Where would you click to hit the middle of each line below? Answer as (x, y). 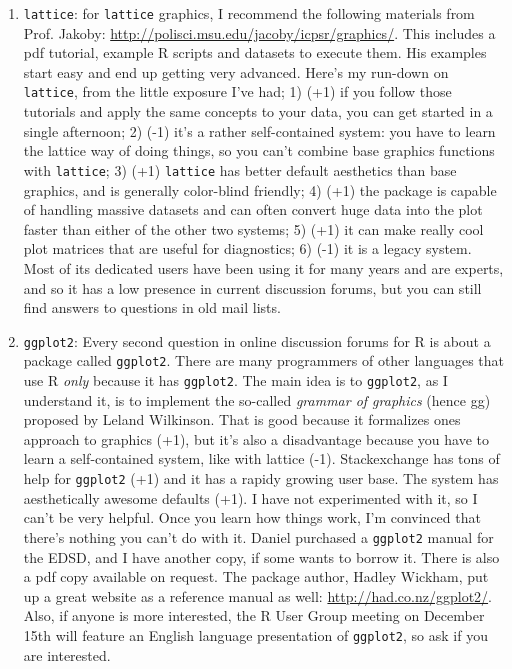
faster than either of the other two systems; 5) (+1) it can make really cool (253, 228)
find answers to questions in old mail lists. (152, 307)
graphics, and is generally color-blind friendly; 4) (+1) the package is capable (260, 189)
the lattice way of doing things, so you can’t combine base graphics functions (259, 150)
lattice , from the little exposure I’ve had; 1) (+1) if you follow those (237, 91)
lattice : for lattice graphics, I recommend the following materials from (249, 13)
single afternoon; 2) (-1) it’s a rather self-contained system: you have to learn (259, 130)
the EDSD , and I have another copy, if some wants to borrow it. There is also (261, 556)
